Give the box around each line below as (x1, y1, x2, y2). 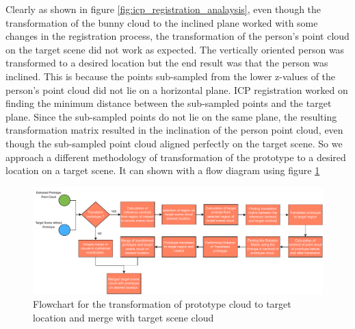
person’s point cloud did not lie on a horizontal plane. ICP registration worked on (5, 82, 348, 97)
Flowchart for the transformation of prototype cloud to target (33, 297, 291, 311)
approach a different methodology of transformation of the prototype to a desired (5, 149, 346, 164)
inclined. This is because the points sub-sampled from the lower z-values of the (5, 69, 336, 83)
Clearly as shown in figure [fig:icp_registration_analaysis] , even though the (5, 2, 321, 16)
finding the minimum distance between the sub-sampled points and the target (5, 96, 332, 110)
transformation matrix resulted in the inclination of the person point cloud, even (5, 123, 343, 137)
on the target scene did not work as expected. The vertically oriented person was (5, 42, 345, 56)
